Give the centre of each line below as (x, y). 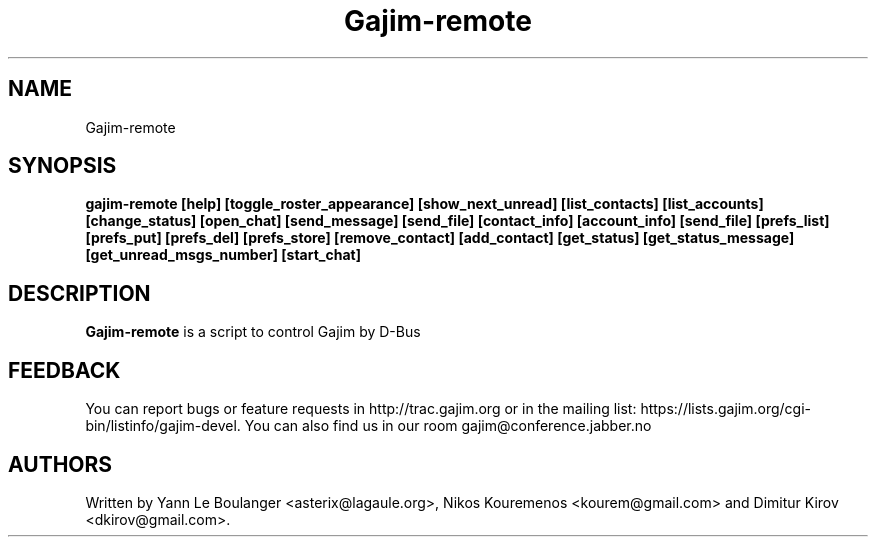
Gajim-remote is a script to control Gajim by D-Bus (253, 332)
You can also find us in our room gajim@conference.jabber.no (448, 426)
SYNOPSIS (62, 166)
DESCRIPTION (79, 293)
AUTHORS (60, 464)
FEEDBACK (64, 370)
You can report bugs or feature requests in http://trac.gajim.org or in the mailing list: (361, 409)
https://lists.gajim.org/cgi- (725, 409)
